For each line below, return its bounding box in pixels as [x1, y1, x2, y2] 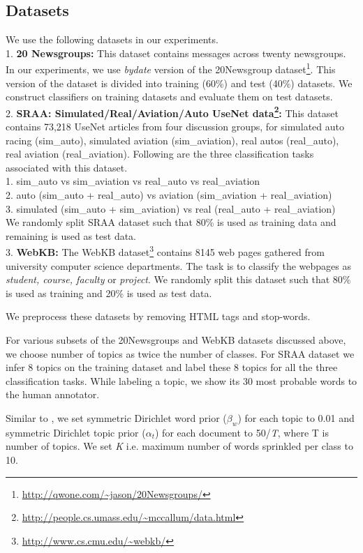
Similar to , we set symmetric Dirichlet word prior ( [6, 411, 227, 425]
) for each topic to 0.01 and [237, 411, 355, 425]
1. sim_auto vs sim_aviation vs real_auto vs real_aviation [6, 174, 260, 188]
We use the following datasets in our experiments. [6, 32, 218, 47]
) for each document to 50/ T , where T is [155, 425, 329, 439]
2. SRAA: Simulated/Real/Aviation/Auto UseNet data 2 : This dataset [6, 103, 339, 120]
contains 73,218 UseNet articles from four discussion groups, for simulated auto [6, 119, 344, 134]
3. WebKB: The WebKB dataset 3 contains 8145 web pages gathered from [6, 243, 325, 259]
